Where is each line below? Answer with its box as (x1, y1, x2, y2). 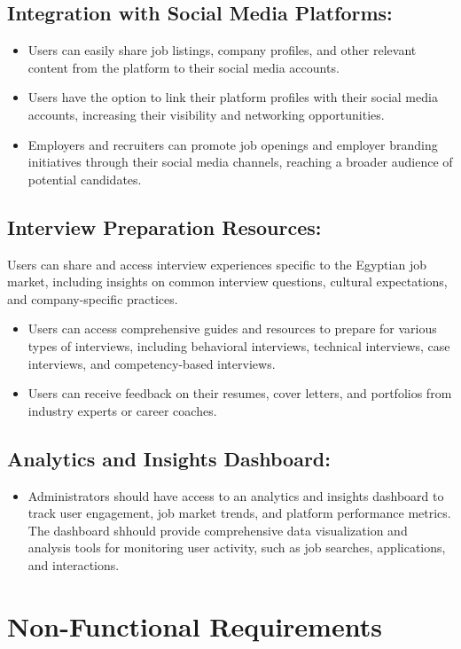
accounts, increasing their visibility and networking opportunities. (27, 105, 385, 123)
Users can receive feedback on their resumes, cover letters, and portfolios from (27, 384, 452, 403)
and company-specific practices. (7, 289, 178, 308)
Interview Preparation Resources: (7, 213, 322, 240)
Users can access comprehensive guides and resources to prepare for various (27, 319, 437, 338)
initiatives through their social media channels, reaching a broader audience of (27, 152, 453, 171)
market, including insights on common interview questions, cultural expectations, (7, 272, 448, 291)
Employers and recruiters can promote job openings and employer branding (27, 135, 438, 153)
